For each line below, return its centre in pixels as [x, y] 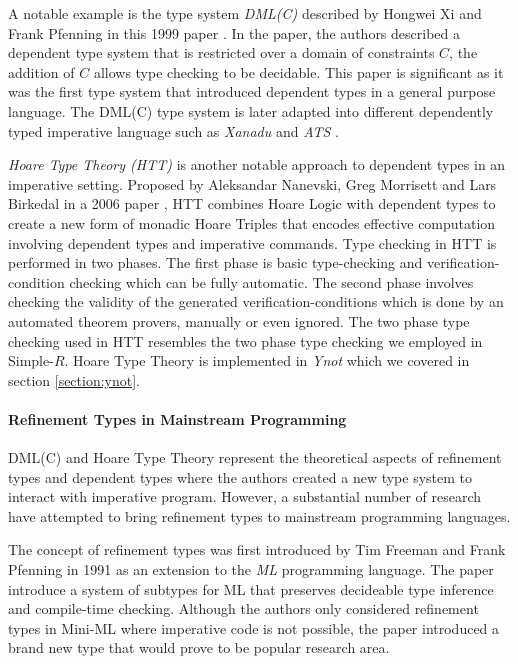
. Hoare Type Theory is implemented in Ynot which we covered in [267, 360]
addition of [41, 71]
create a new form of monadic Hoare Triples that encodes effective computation [252, 222]
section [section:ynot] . [74, 379]
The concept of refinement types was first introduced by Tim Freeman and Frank [257, 549]
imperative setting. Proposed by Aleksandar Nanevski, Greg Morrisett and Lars [252, 183]
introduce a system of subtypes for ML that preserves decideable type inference [251, 588]
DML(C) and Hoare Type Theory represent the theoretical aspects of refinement [255, 457]
